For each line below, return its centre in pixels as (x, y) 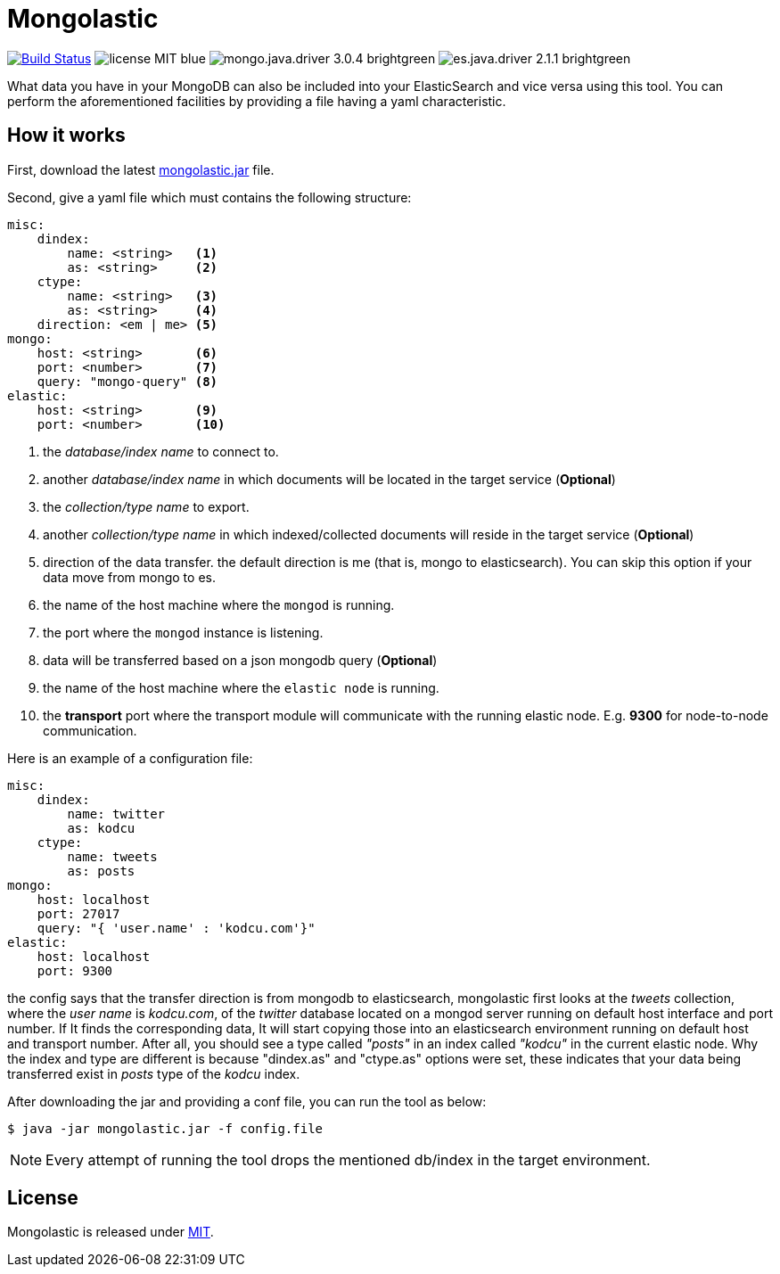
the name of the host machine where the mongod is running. (219, 604)
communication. (90, 730)
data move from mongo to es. (129, 577)
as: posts (101, 871)
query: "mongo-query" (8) (127, 381)
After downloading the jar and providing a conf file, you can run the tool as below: (247, 1101)
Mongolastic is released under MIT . (111, 1232)
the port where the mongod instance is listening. (183, 632)
